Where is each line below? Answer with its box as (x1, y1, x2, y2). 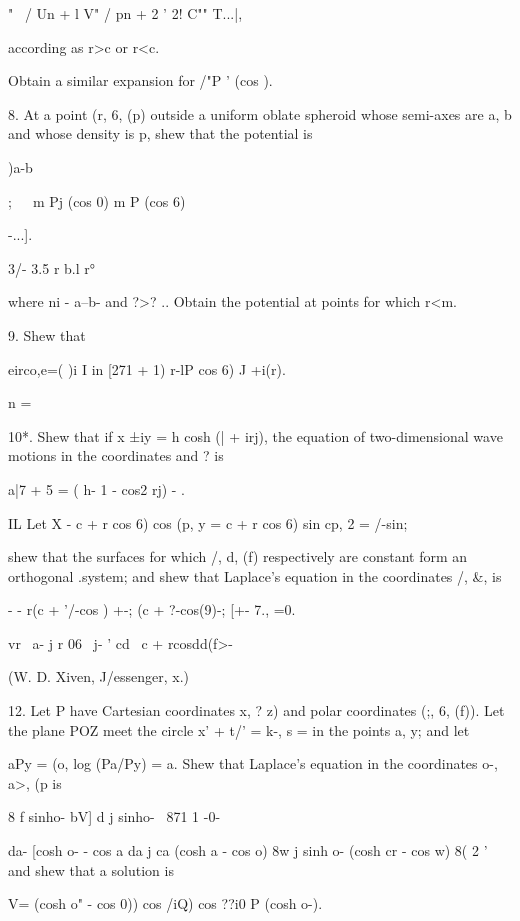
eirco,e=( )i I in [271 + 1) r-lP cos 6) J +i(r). (8, 358, 286, 379)
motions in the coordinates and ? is (8, 445, 224, 466)
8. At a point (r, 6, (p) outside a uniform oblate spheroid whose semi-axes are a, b (8, 103, 512, 124)
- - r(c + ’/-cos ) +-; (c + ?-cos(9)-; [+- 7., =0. (8, 599, 296, 620)
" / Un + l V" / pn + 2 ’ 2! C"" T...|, (8, 3, 243, 23)
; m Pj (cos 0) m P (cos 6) (8, 190, 186, 211)
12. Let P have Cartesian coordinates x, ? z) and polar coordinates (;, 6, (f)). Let (8, 700, 505, 721)
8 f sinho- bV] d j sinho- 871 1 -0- (8, 806, 221, 827)
